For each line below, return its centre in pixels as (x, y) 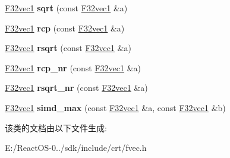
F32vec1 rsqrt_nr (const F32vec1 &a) (76, 88)
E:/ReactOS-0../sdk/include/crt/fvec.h (76, 148)
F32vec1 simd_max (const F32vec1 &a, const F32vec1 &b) (115, 107)
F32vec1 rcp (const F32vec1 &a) (65, 28)
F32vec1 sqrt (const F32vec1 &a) (66, 8)
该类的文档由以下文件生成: (56, 127)
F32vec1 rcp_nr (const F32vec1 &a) (73, 67)
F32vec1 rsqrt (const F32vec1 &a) (68, 48)
